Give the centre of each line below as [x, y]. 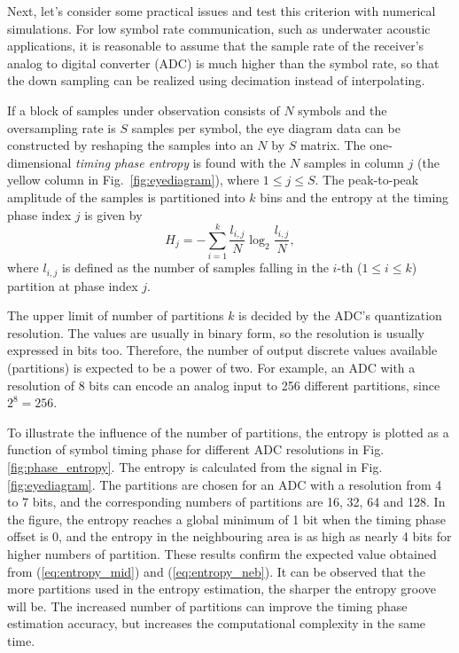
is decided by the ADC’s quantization [340, 315]
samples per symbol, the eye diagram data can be [266, 127]
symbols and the [342, 110]
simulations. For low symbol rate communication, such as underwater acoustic [219, 28]
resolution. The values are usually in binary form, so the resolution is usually [216, 332]
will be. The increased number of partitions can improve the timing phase [207, 606]
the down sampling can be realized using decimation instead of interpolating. [216, 80]
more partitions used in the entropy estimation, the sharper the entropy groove [222, 589]
